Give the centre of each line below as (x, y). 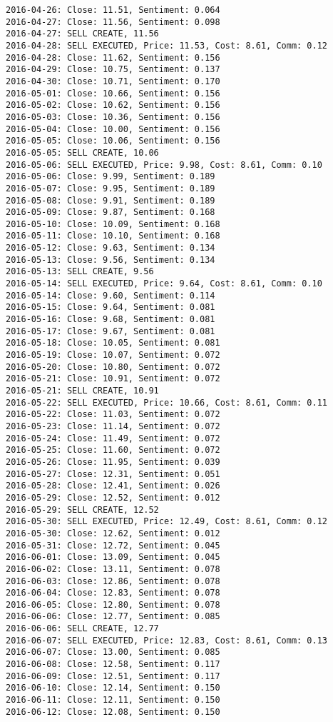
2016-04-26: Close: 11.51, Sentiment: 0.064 (113, 10)
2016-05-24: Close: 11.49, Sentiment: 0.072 (113, 438)
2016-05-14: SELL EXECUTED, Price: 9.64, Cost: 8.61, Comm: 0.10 (164, 284)
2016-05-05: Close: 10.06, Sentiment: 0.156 (113, 141)
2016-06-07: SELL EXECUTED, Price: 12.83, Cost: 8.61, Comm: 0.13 (167, 640)
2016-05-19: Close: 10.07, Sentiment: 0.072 (113, 355)
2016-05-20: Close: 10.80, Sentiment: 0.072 (113, 367)
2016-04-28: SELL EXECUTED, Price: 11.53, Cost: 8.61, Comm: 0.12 (167, 45)
